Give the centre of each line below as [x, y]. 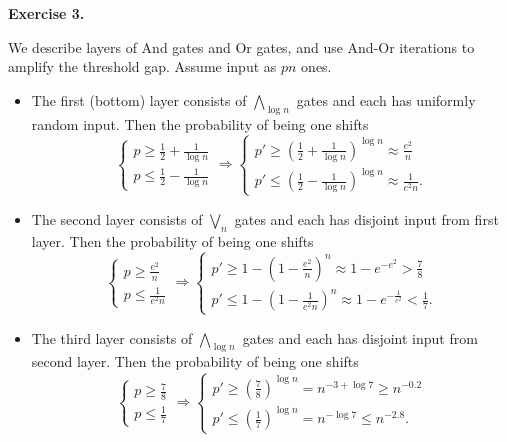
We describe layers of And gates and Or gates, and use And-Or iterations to [241, 46]
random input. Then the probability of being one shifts [200, 123]
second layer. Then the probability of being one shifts [195, 361]
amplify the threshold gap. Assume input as [142, 66]
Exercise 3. [46, 13]
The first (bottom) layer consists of [139, 99]
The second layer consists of [117, 218]
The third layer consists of [112, 337]
